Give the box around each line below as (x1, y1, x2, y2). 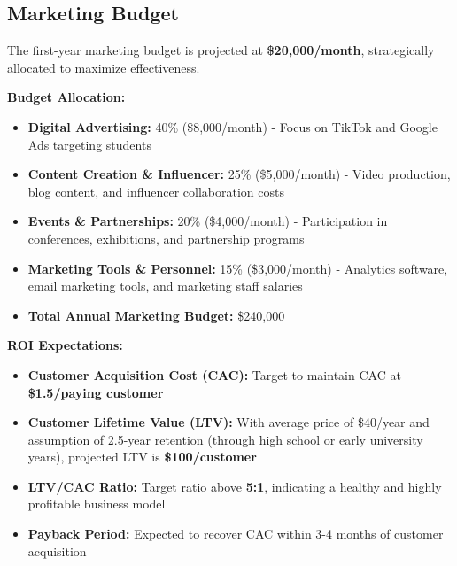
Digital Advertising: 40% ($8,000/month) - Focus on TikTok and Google (27, 117, 438, 136)
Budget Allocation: (7, 88, 126, 106)
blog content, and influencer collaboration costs (27, 182, 284, 200)
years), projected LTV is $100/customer (27, 447, 257, 466)
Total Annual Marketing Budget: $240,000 (27, 306, 285, 324)
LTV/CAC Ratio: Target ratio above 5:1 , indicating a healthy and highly (27, 477, 442, 495)
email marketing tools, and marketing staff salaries (27, 276, 303, 295)
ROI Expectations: (7, 336, 123, 354)
